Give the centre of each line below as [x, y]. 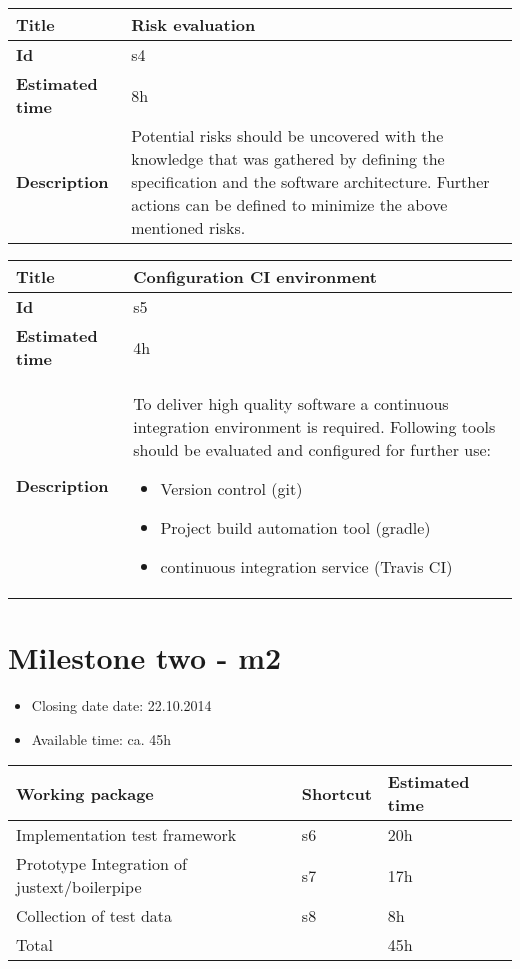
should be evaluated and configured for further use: [312, 449]
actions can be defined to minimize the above [289, 204]
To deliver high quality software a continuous [291, 403]
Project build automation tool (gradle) [295, 527]
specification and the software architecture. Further [310, 181]
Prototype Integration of [102, 864]
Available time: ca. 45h [101, 738]
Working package [85, 793]
